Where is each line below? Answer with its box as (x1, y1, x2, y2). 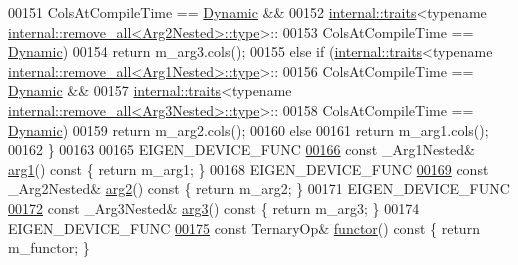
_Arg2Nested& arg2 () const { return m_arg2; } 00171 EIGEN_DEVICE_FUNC (8, 178, 510, 199)
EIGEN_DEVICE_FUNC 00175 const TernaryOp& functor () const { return (8, 217, 480, 238)
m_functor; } (8, 237, 90, 258)
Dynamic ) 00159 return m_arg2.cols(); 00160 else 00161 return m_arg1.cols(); (8, 119, 489, 140)
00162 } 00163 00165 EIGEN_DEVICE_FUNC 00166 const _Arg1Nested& (8, 139, 475, 160)
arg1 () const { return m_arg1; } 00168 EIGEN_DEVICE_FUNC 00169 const (8, 158, 489, 179)
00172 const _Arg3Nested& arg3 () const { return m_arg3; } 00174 (8, 197, 420, 218)
